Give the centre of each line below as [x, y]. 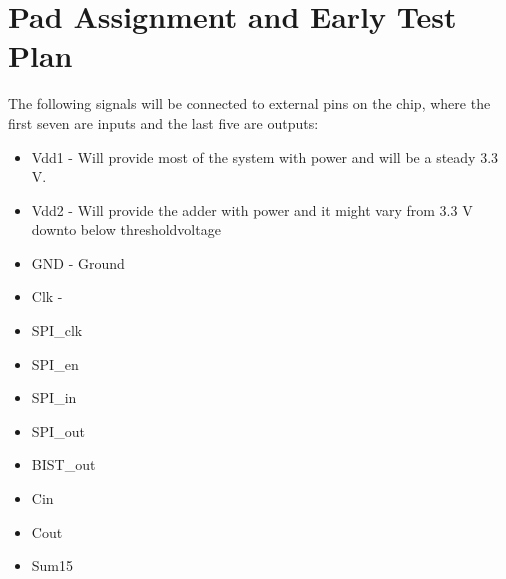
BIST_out [63, 464]
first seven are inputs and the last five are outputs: [163, 122]
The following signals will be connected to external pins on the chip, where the [249, 103]
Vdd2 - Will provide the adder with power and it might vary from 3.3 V [252, 209]
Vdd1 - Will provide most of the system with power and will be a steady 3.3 [265, 156]
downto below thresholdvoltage [126, 229]
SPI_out [58, 430]
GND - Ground [78, 262]
